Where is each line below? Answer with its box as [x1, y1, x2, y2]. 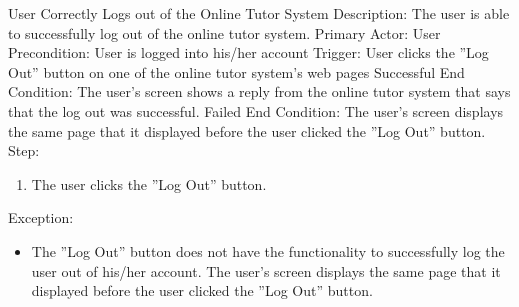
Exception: [8, 207, 74, 228]
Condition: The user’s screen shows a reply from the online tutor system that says [8, 81, 511, 102]
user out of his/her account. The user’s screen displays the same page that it [31, 260, 501, 281]
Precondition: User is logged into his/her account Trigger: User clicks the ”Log [8, 42, 489, 63]
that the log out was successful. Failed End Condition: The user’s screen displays [8, 100, 504, 121]
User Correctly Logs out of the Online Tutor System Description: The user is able [8, 3, 510, 23]
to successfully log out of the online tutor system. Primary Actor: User [8, 22, 441, 43]
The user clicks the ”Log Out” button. [31, 173, 267, 194]
